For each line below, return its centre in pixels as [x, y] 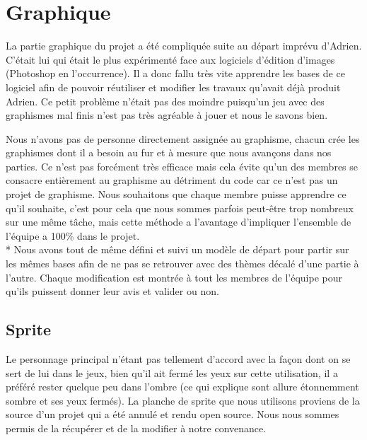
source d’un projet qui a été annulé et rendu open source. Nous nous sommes [173, 414]
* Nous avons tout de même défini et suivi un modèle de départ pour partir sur [177, 249]
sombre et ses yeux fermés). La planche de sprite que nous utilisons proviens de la [183, 400]
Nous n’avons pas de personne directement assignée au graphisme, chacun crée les [183, 138]
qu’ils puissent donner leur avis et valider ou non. [112, 291]
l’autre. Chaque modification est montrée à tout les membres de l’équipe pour [174, 277]
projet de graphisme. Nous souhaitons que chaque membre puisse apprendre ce [176, 194]
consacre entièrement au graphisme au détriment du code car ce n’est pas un [172, 180]
